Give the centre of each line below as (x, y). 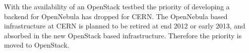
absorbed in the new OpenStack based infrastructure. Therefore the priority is (123, 35)
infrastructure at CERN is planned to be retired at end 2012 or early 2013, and (125, 26)
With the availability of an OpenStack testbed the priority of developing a (117, 6)
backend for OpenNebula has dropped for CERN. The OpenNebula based (116, 16)
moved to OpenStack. (37, 45)
